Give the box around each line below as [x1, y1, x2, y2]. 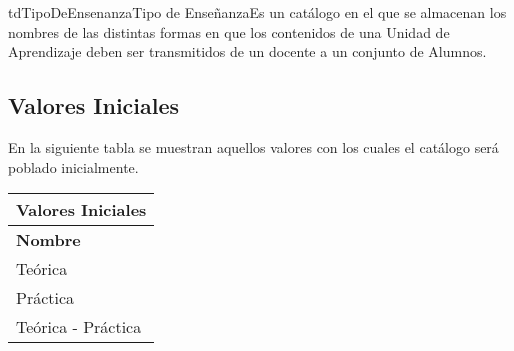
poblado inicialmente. [8, 156, 139, 177]
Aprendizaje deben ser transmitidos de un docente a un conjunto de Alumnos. [8, 41, 487, 62]
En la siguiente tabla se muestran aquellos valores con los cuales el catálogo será [8, 136, 499, 157]
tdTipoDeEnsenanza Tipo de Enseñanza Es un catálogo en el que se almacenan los [8, 2, 507, 22]
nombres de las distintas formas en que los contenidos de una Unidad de [8, 21, 450, 42]
